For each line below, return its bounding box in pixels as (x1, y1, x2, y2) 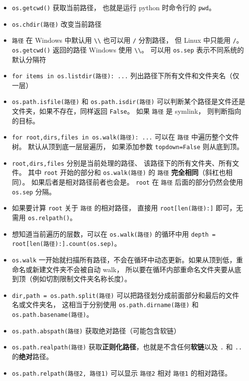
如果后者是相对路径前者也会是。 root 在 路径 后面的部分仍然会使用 (31, 177, 243, 187)
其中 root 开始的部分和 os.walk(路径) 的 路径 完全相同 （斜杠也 (28, 167, 226, 177)
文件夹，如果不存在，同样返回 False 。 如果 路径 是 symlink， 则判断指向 (12, 106, 241, 116)
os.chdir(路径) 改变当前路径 (12, 18, 102, 29)
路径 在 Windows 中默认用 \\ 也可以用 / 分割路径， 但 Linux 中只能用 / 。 (12, 35, 243, 45)
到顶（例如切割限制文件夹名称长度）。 (12, 274, 131, 284)
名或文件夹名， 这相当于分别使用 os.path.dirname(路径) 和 (12, 299, 199, 310)
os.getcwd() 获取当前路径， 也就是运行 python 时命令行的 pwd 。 (12, 2, 216, 12)
